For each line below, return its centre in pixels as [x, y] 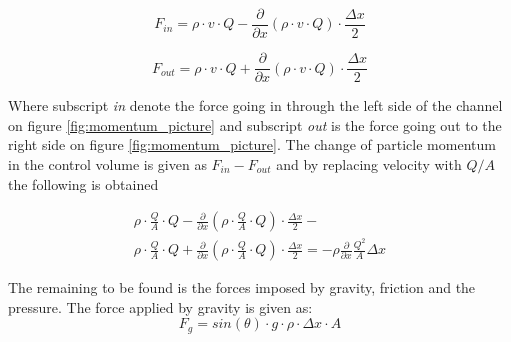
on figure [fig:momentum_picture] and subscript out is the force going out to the [255, 124]
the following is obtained [83, 183]
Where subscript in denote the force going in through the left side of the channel [255, 105]
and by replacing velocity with [369, 163]
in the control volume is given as [107, 163]
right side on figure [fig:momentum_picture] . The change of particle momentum [252, 144]
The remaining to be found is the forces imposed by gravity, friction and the [242, 287]
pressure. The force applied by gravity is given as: [160, 306]
